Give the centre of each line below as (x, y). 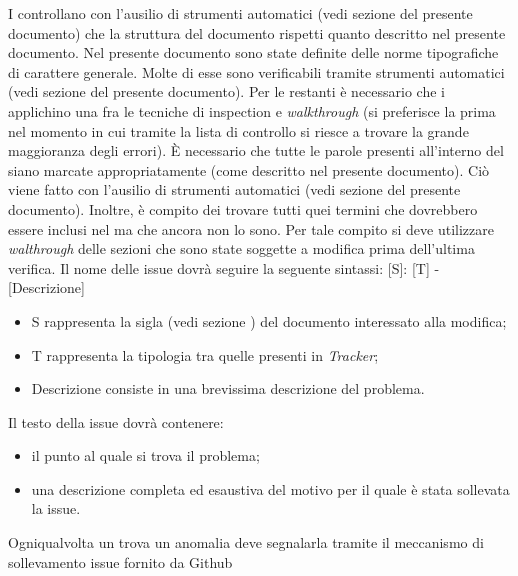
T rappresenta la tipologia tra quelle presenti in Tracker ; (205, 354)
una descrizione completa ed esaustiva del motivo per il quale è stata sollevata (270, 488)
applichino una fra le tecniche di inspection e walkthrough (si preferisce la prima (252, 110)
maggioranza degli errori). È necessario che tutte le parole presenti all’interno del (256, 150)
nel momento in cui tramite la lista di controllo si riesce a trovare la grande (238, 130)
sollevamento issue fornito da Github (120, 561)
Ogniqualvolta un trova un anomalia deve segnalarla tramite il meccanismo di (246, 542)
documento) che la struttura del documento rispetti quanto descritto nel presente (257, 32)
